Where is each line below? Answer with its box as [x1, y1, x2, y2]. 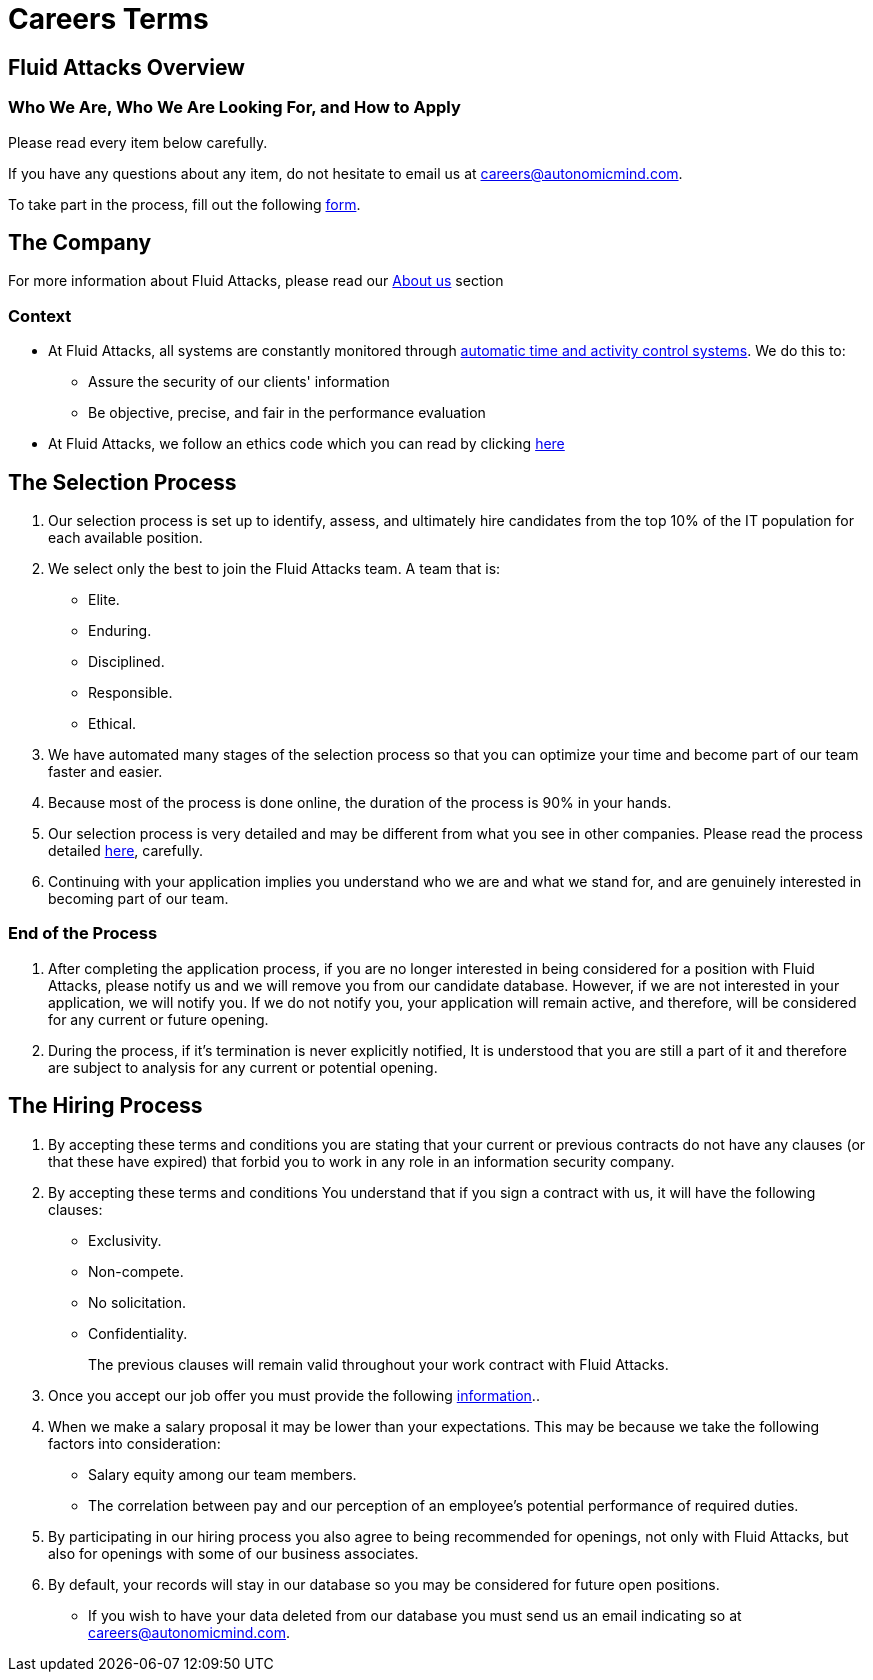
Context [8, 305, 72, 326]
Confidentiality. [88, 1324, 188, 1342]
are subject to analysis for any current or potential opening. [48, 1058, 438, 1076]
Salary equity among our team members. [88, 1465, 357, 1483]
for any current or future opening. [48, 1010, 269, 1028]
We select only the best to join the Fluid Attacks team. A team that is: [48, 559, 501, 577]
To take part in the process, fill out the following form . [8, 195, 361, 213]
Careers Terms [8, 2, 209, 36]
